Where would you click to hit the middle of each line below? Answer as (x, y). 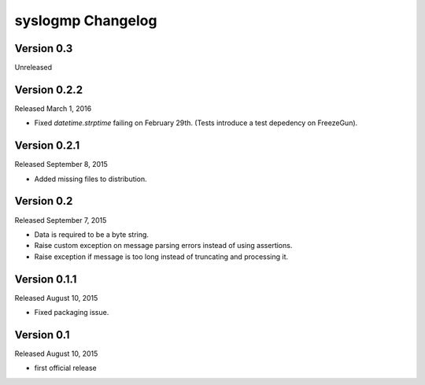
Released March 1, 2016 (53, 108)
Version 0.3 (44, 48)
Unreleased (33, 68)
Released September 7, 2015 (61, 220)
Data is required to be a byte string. (92, 234)
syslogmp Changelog (86, 20)
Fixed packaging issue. (72, 313)
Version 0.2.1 (47, 146)
